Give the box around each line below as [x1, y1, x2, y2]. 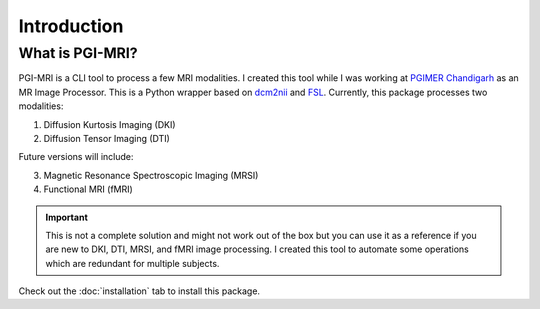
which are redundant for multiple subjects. [45, 257, 220, 269]
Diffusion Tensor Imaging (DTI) [43, 132, 170, 144]
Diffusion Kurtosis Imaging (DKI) [43, 118, 176, 130]
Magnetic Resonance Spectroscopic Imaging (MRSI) [43, 169, 259, 181]
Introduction [18, 15, 124, 37]
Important [45, 211, 89, 223]
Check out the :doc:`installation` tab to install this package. [18, 285, 260, 297]
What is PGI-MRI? [18, 44, 139, 62]
